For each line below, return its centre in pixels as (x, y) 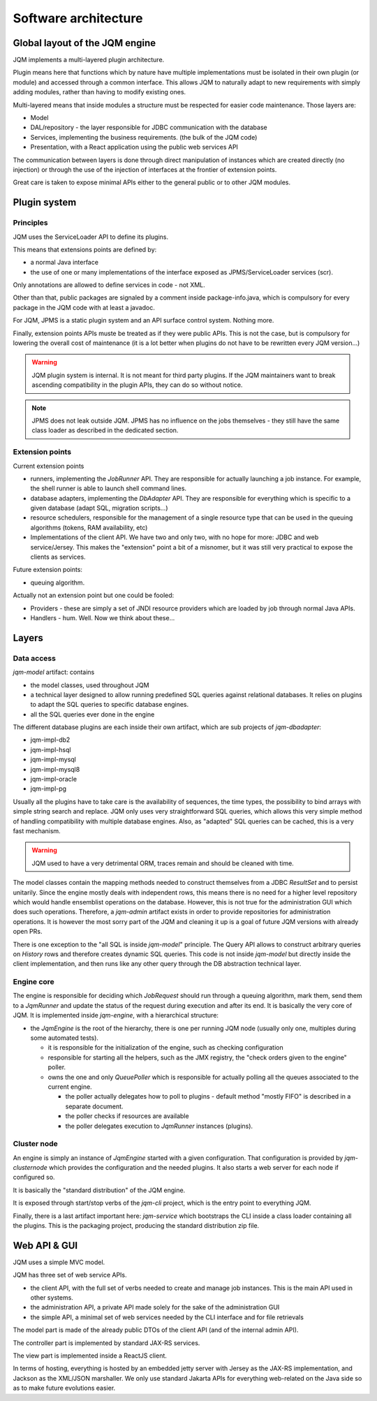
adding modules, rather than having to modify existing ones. (99, 92)
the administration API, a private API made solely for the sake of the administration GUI (155, 1307)
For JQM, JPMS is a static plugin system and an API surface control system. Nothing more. (143, 321)
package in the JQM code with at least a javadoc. (84, 307)
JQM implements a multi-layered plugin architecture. (89, 60)
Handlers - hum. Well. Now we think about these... (103, 617)
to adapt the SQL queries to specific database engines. (110, 705)
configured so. (34, 1178)
